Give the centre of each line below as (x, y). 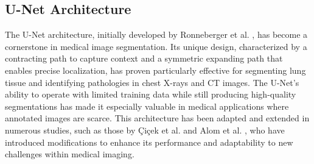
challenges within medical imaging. (70, 154)
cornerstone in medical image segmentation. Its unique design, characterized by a (156, 46)
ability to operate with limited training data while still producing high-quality (151, 94)
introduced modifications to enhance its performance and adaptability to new (149, 142)
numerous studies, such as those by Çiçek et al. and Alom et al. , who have (145, 130)
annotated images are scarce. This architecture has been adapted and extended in (157, 118)
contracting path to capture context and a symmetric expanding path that (144, 58)
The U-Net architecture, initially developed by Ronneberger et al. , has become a (156, 34)
